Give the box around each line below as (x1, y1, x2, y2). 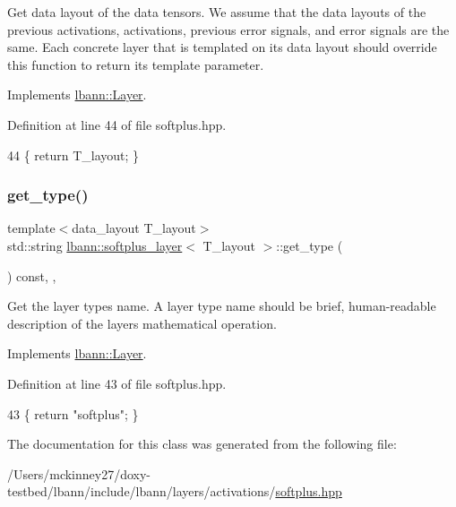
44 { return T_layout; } (7, 145, 140, 164)
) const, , (7, 266, 56, 285)
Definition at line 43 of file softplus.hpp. (7, 374, 227, 392)
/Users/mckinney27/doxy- (7, 464, 151, 483)
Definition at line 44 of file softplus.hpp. (7, 115, 227, 133)
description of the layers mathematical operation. (7, 314, 277, 332)
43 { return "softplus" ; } (7, 404, 139, 423)
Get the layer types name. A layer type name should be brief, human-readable (7, 296, 436, 315)
